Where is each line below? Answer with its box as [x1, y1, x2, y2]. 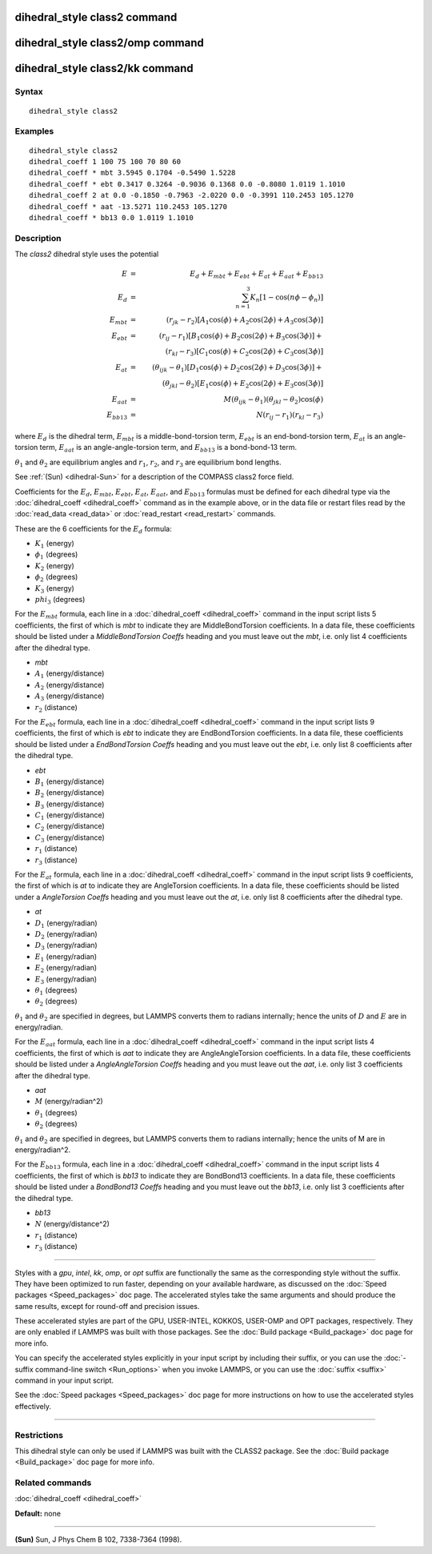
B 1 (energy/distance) [34, 777, 105, 788]
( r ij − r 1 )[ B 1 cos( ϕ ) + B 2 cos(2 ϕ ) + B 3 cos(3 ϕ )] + [158, 331, 322, 342]
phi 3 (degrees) [34, 595, 86, 606]
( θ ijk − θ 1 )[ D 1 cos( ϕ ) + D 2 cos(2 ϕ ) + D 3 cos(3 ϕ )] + [152, 363, 322, 374]
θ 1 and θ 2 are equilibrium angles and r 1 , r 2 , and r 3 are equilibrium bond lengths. [14, 457, 282, 468]
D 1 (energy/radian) [34, 918, 98, 930]
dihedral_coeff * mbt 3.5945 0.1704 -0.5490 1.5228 [29, 168, 236, 178]
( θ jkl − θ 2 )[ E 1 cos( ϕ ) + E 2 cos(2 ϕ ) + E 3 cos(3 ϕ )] [162, 379, 324, 390]
